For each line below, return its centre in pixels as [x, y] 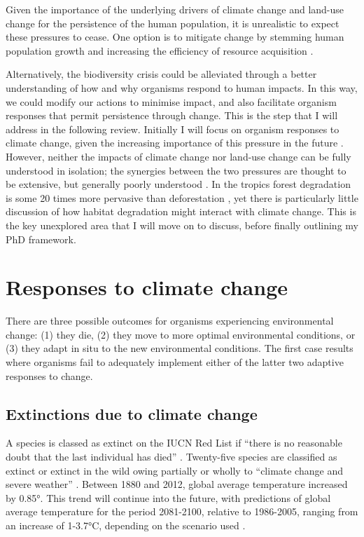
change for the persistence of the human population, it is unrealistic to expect [173, 23]
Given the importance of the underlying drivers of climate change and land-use [175, 9]
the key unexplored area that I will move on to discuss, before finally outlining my [182, 225]
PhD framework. [41, 239]
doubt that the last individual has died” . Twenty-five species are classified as [171, 456]
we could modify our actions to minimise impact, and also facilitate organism [171, 101]
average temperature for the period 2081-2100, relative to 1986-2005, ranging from [182, 511]
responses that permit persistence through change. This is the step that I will [172, 115]
